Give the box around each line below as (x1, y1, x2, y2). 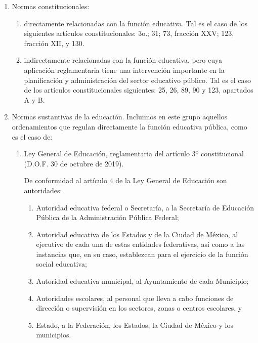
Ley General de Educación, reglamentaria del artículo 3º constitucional (24, 148, 244, 159)
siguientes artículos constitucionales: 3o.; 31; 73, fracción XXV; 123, (24, 28, 234, 38)
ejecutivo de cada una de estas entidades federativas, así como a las (36, 239, 245, 249)
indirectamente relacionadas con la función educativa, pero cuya (24, 55, 223, 65)
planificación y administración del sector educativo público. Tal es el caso (24, 74, 251, 85)
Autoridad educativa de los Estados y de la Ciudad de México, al (36, 229, 238, 239)
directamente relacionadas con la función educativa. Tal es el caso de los (24, 18, 247, 28)
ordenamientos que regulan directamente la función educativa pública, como (12, 121, 247, 132)
